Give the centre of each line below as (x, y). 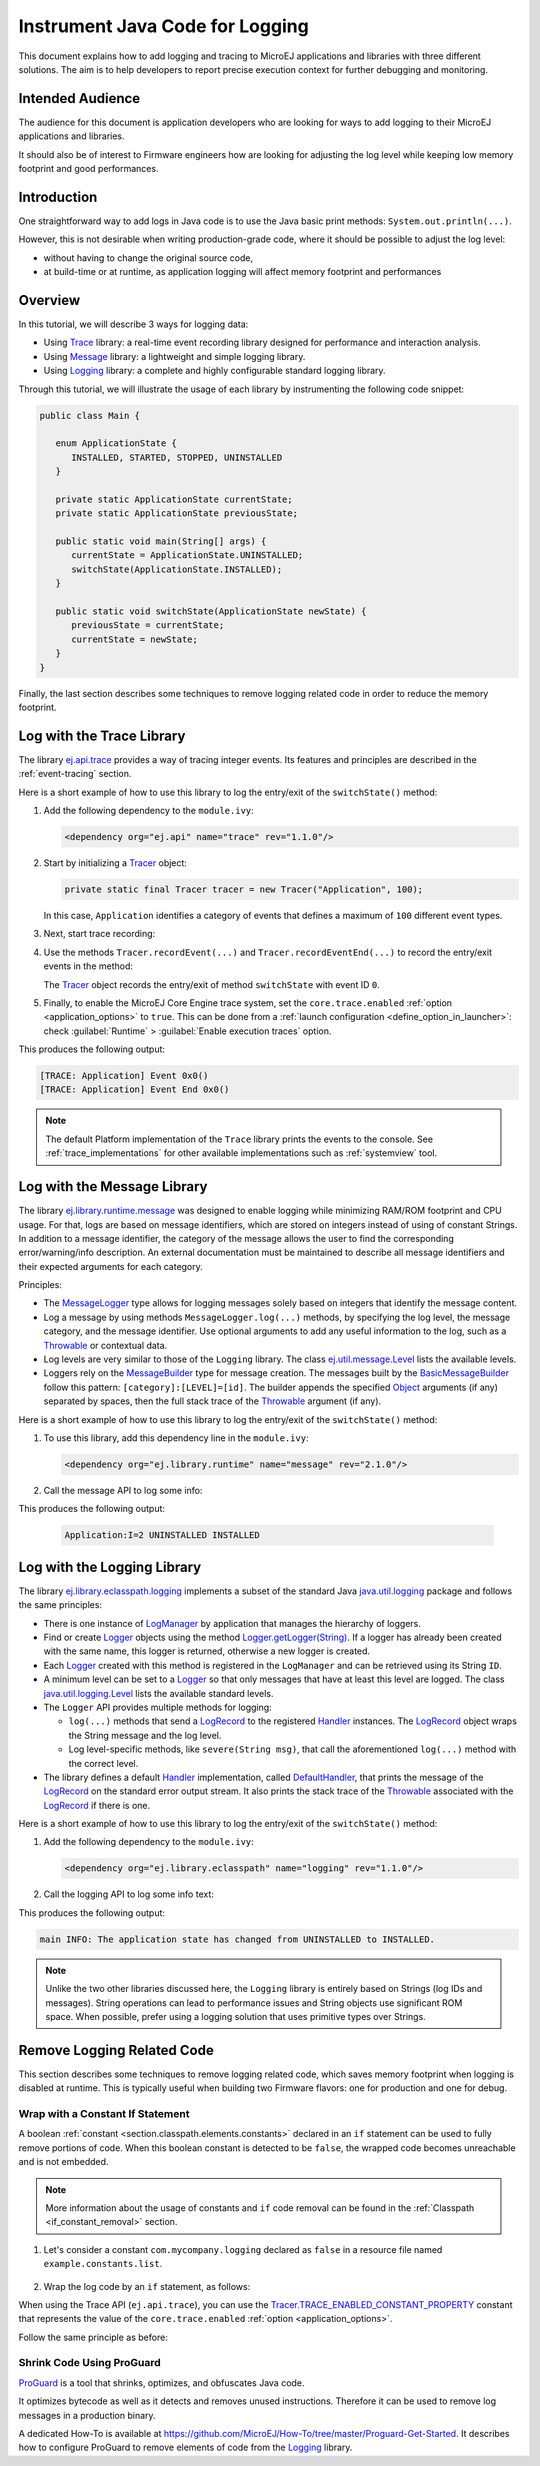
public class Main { (89, 415)
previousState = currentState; (148, 625)
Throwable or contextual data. (105, 1345)
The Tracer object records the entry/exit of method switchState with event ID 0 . (211, 984)
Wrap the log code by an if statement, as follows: (147, 2286)
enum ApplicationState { (116, 443)
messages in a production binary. (87, 2415)
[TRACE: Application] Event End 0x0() (134, 1089)
